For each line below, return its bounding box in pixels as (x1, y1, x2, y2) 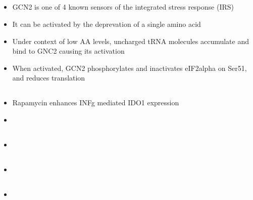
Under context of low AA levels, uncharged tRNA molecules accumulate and (12, 35, 249, 46)
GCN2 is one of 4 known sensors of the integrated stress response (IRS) (12, 2, 234, 12)
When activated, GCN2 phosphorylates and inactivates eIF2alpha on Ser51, (12, 62, 247, 73)
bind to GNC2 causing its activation (12, 46, 125, 56)
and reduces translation (12, 72, 85, 83)
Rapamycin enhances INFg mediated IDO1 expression (12, 97, 179, 108)
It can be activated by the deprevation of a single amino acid (12, 18, 201, 29)
